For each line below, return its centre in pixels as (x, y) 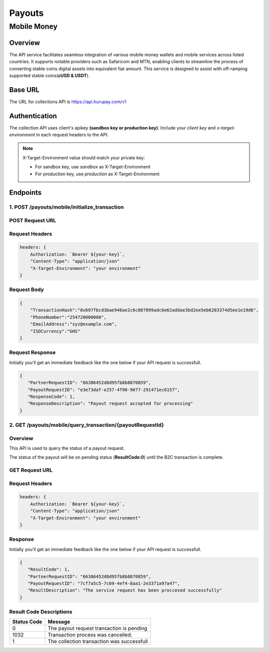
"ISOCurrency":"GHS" (55, 331)
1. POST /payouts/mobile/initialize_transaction (67, 207)
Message (59, 622)
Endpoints (25, 193)
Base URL (24, 90)
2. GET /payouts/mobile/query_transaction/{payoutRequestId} (87, 425)
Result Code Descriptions (41, 612)
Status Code (27, 622)
